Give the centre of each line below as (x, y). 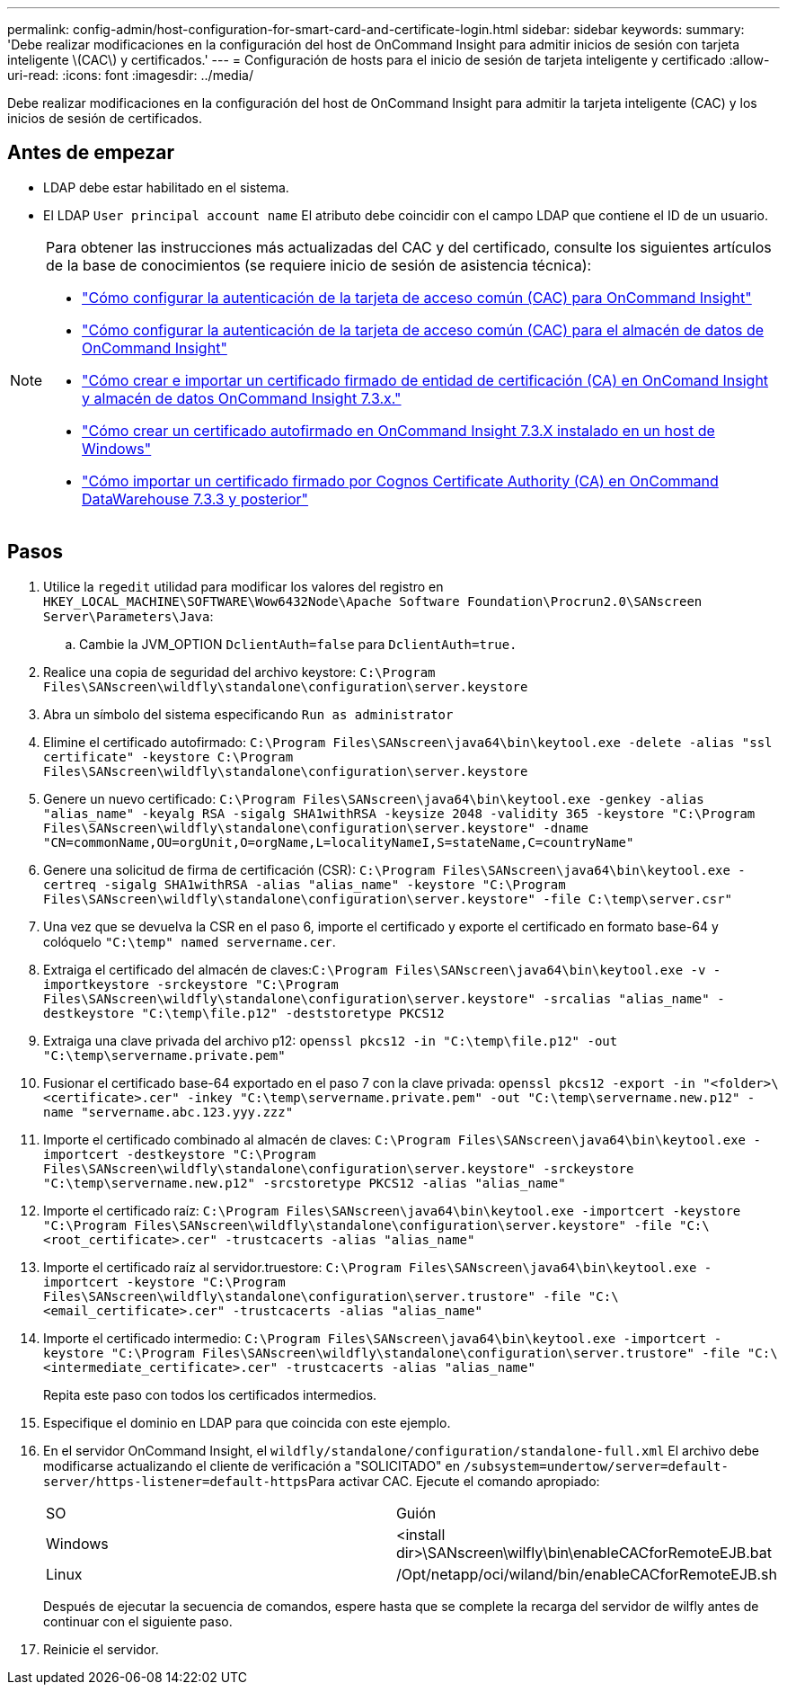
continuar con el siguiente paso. (138, 1621)
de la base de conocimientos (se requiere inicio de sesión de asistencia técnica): (319, 265)
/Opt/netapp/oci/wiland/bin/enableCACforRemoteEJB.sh (586, 1574)
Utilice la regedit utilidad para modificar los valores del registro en (243, 586)
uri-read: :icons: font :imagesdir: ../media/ (130, 75)
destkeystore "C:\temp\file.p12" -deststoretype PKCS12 (244, 1013)
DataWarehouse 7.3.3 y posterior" (195, 499)
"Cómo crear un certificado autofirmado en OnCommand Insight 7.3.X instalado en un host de (398, 430)
